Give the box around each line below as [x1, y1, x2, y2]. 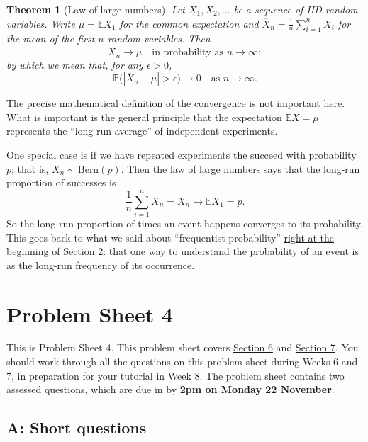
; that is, [11, 161, 49, 176]
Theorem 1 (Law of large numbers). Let [6, 2, 185, 16]
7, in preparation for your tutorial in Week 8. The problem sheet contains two [6, 368, 345, 382]
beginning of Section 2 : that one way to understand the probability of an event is [6, 244, 359, 259]
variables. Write [6, 16, 75, 30]
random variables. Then [107, 31, 211, 46]
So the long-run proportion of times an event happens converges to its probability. [6, 215, 363, 230]
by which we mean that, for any [6, 57, 143, 72]
